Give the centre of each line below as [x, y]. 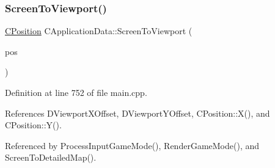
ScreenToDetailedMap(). [51, 157]
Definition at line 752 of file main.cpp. [76, 92]
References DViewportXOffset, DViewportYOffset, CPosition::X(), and [137, 113]
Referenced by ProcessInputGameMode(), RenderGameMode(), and [132, 145]
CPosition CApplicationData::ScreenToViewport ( [99, 31]
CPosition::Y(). [33, 125]
